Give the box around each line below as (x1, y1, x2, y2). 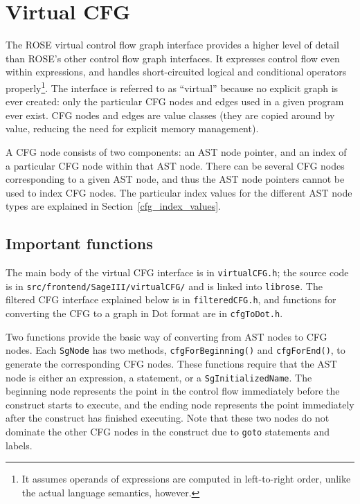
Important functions (6, 233, 153, 254)
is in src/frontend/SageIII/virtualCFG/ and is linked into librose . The (6, 278, 323, 293)
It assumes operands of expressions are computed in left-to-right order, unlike (21, 471, 351, 486)
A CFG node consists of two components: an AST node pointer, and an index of (6, 144, 347, 159)
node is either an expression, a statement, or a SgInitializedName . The (6, 370, 312, 384)
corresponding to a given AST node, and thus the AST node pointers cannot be (6, 172, 345, 186)
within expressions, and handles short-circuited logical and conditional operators (6, 64, 347, 79)
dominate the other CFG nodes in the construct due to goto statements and (6, 424, 330, 439)
